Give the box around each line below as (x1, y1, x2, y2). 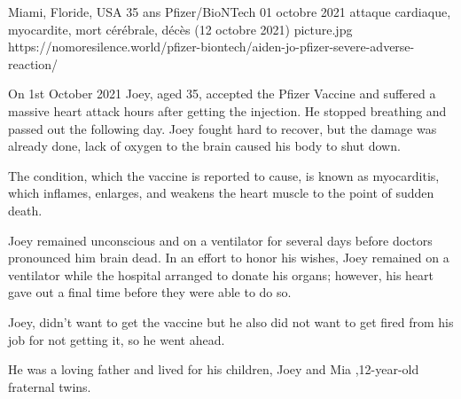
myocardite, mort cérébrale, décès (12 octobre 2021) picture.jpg (8, 20, 353, 38)
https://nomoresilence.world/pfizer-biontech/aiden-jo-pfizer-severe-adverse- (8, 37, 415, 56)
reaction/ (8, 54, 59, 73)
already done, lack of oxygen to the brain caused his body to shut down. (8, 137, 401, 155)
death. (8, 200, 43, 219)
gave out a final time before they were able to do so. (8, 283, 292, 301)
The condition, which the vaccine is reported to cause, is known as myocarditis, (8, 166, 440, 184)
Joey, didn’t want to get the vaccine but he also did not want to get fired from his (8, 312, 454, 331)
